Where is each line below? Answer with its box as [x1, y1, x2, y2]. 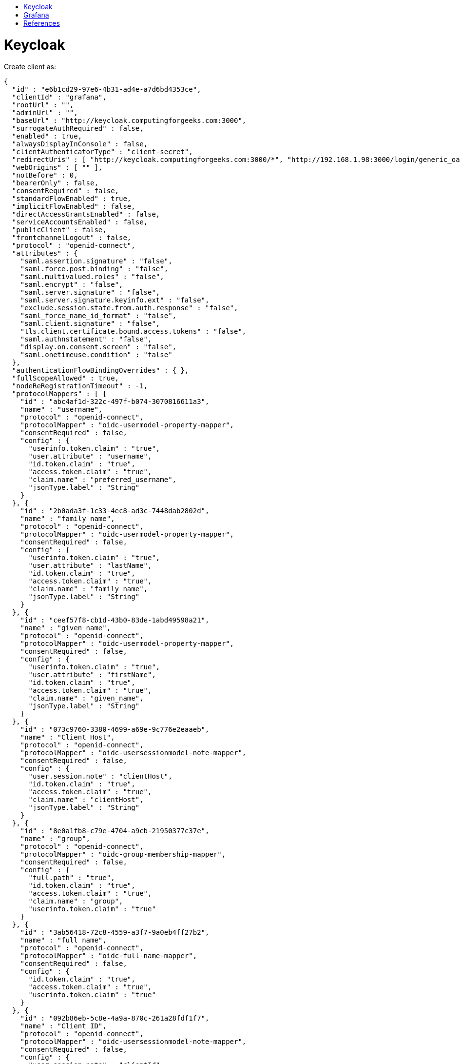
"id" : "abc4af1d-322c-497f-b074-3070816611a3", [20, 397, 210, 405]
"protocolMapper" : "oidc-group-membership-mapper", [20, 850, 226, 858]
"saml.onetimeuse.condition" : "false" [20, 350, 172, 359]
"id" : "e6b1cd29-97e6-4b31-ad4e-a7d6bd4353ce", [12, 85, 201, 93]
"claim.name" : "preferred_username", [28, 475, 177, 483]
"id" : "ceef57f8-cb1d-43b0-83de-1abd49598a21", [20, 616, 210, 624]
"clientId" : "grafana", [12, 93, 107, 101]
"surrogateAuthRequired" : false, [12, 124, 144, 132]
